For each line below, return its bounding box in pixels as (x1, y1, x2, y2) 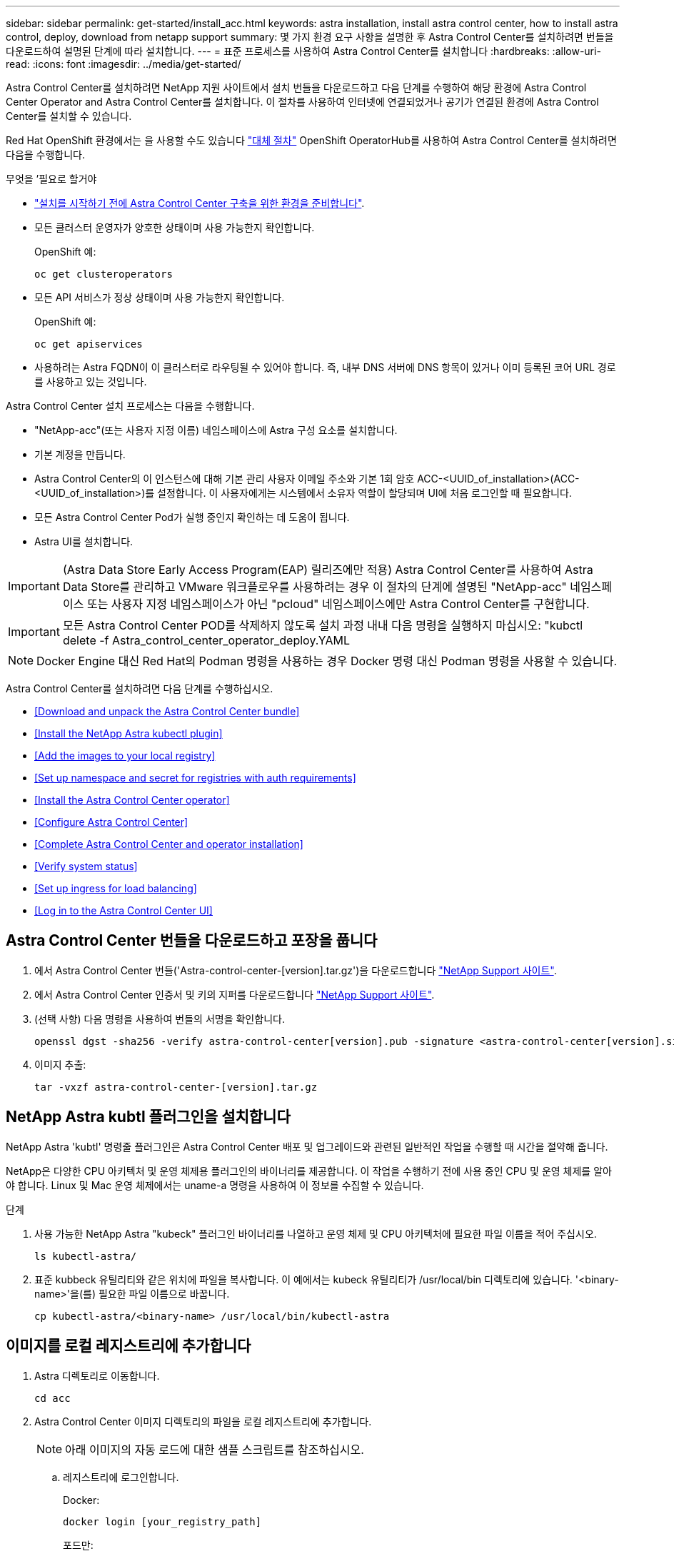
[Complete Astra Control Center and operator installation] (34, 838, 303, 850)
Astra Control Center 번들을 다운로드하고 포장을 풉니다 (6, 931, 378, 950)
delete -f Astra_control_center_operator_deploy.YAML (62, 633, 350, 647)
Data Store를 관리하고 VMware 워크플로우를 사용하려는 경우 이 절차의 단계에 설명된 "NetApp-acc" (62, 580, 567, 594)
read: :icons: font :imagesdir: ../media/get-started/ (6, 58, 241, 70)
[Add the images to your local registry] (34, 749, 216, 762)
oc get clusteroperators (34, 268, 173, 280)
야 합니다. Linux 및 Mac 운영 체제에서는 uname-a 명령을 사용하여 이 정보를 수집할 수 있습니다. (6, 1178, 424, 1191)
